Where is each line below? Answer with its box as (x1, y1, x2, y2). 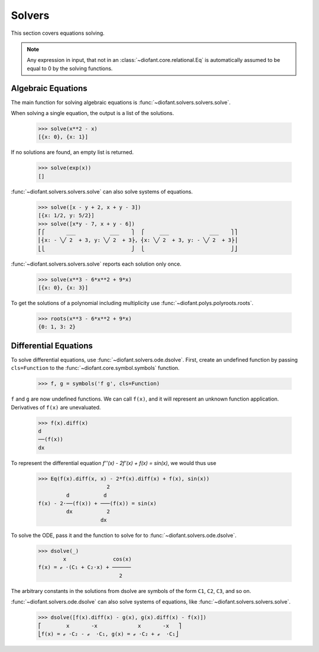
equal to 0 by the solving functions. (27, 65, 113, 72)
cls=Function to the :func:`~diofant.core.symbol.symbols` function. (11, 365, 180, 372)
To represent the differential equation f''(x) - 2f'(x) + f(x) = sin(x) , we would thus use (11, 459, 217, 466)
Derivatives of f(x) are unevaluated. (11, 404, 101, 411)
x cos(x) (63, 556, 132, 563)
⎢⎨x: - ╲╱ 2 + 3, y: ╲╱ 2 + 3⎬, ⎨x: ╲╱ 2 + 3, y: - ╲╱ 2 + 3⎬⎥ (38, 237, 238, 244)
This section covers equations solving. (11, 30, 105, 37)
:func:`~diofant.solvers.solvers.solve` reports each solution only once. (11, 260, 182, 267)
